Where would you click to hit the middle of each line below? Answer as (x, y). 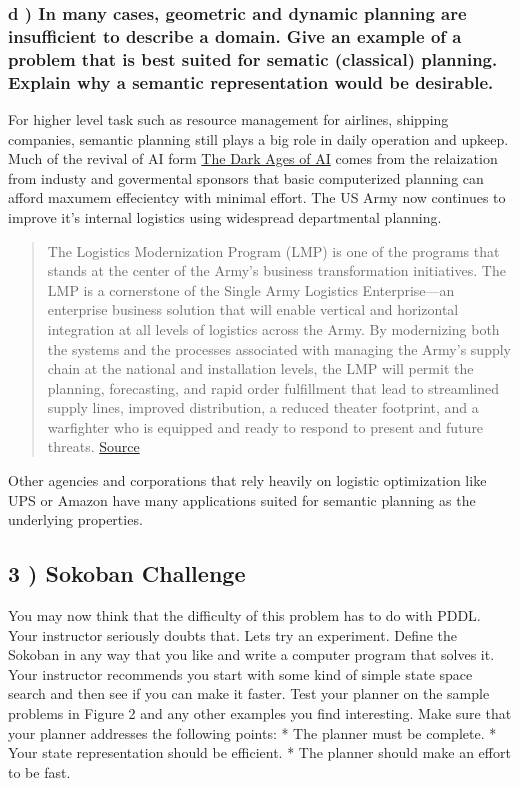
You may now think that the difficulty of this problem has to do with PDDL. (244, 615)
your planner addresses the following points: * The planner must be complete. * (252, 732)
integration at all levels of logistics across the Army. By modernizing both (273, 328)
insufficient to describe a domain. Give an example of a (235, 35)
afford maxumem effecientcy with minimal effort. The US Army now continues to (257, 197)
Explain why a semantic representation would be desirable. (251, 81)
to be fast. (39, 771)
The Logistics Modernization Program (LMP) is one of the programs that (273, 250)
